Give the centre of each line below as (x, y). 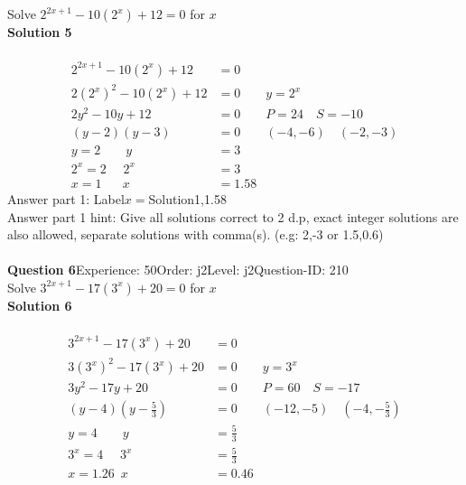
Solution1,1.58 (187, 198)
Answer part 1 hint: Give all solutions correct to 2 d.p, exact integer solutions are (233, 216)
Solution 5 (40, 32)
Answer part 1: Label (66, 198)
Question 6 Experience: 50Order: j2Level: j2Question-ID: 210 (178, 270)
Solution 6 (40, 305)
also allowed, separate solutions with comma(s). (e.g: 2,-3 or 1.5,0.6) (196, 234)
